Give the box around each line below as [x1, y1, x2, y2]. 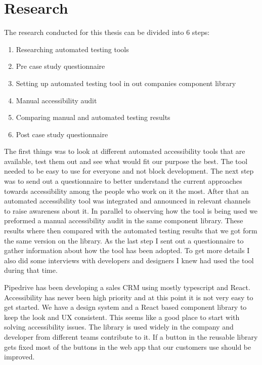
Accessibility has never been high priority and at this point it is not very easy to [4, 292, 253, 302]
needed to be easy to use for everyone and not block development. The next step [4, 166, 254, 176]
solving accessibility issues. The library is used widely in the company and [4, 321, 234, 332]
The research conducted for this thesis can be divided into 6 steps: [4, 27, 210, 37]
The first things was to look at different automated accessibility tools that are [4, 146, 245, 156]
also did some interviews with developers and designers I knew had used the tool [4, 255, 254, 265]
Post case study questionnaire [16, 129, 108, 139]
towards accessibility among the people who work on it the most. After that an [4, 185, 249, 196]
